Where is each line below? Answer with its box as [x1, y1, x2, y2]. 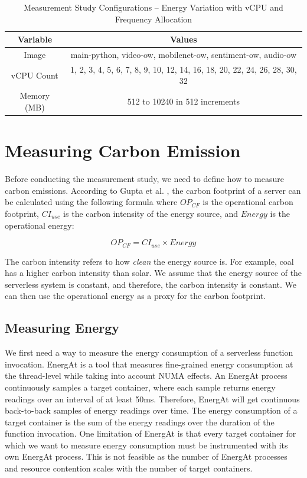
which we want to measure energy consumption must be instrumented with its [5, 438, 288, 451]
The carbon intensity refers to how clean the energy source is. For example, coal [5, 255, 294, 267]
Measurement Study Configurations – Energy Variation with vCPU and [24, 1, 283, 13]
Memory [19, 89, 50, 102]
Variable [17, 33, 53, 45]
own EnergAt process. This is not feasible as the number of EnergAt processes [5, 450, 288, 463]
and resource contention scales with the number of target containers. [5, 462, 253, 474]
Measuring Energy [5, 318, 120, 337]
